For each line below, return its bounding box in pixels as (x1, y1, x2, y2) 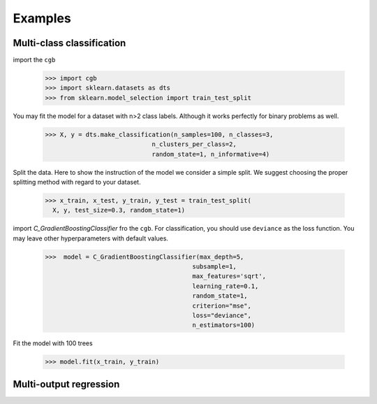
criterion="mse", (192, 301, 251, 310)
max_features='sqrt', (192, 273, 267, 280)
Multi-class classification (13, 37, 126, 49)
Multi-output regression (13, 378, 120, 390)
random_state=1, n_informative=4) (151, 150, 270, 158)
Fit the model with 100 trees (13, 339, 94, 347)
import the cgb (13, 56, 56, 64)
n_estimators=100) (192, 322, 256, 329)
